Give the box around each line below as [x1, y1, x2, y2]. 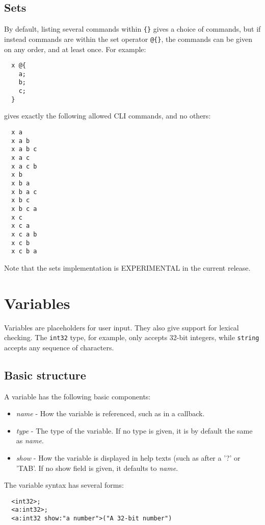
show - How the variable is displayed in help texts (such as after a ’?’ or [16, 452, 241, 463]
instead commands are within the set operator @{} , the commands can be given [4, 33, 252, 44]
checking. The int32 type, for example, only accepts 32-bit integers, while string [4, 332, 259, 343]
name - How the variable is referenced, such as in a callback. [16, 408, 205, 419]
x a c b [11, 162, 37, 170]
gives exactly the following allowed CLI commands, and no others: [4, 110, 211, 121]
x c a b [11, 230, 37, 238]
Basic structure [4, 367, 86, 383]
